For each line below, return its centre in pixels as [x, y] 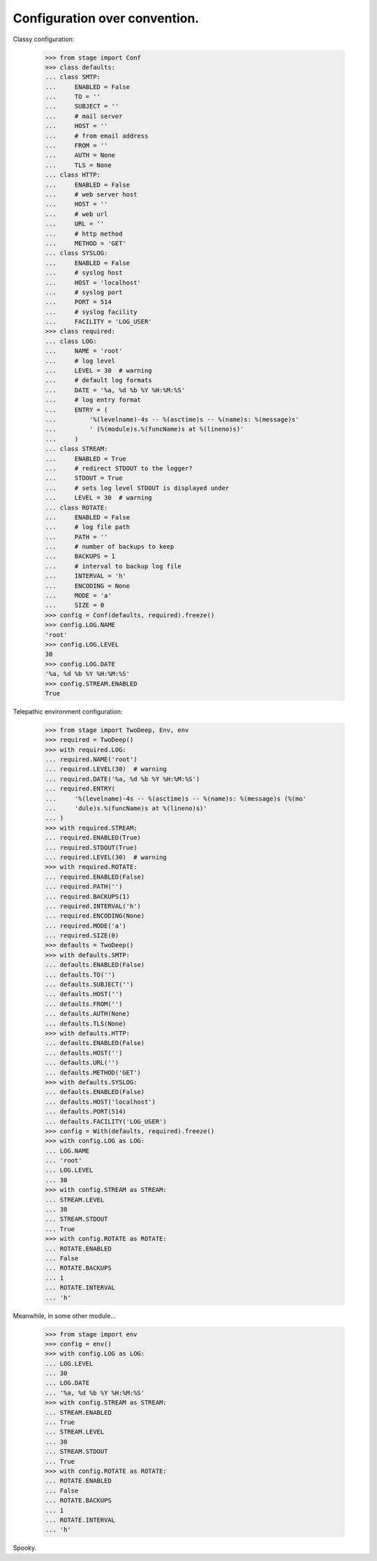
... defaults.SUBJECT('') [89, 985]
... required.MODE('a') [86, 926]
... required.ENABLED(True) [93, 838]
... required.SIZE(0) [82, 936]
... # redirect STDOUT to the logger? [119, 468]
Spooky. [25, 1548]
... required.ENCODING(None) [95, 916]
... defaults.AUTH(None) [88, 1014]
